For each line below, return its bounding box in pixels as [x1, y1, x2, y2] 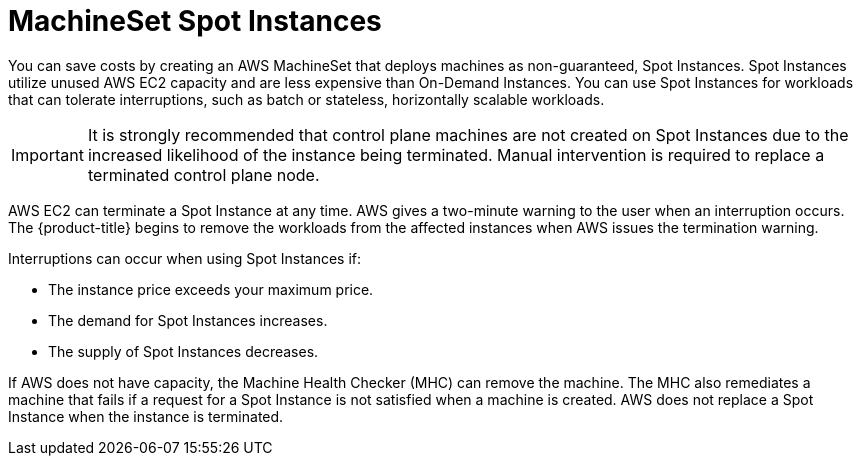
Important [11, 144, 84, 165]
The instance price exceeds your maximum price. [48, 280, 374, 298]
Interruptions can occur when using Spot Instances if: [8, 249, 362, 267]
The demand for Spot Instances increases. [48, 311, 328, 329]
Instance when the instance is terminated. [8, 407, 284, 425]
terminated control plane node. [87, 164, 320, 185]
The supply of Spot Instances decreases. [48, 342, 319, 360]
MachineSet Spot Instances [8, 4, 382, 38]
